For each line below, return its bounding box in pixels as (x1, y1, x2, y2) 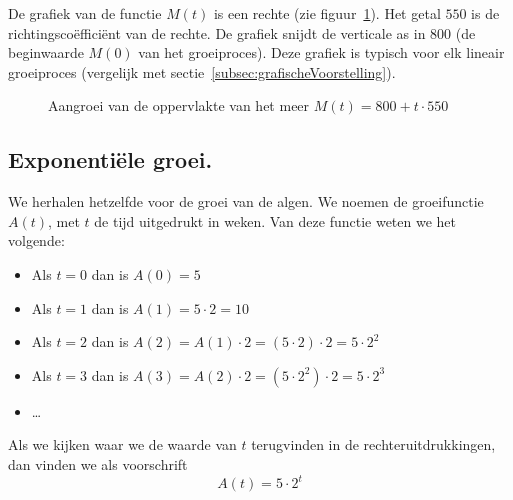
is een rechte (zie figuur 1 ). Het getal (213, 3, 441, 23)
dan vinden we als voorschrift (8, 453, 188, 474)
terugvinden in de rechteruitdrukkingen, (251, 434, 496, 455)
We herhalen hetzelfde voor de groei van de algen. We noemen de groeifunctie (8, 191, 484, 212)
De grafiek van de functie (8, 3, 162, 23)
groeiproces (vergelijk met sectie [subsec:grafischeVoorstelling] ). (8, 61, 396, 82)
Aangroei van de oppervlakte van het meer (48, 95, 310, 116)
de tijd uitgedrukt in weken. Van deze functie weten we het (94, 210, 456, 231)
